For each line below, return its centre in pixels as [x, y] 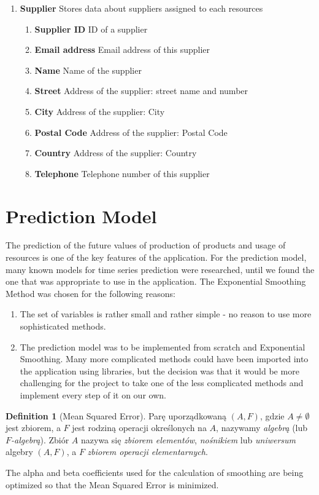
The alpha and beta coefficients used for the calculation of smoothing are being [155, 472]
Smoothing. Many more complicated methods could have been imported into [164, 359]
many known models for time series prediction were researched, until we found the [160, 269]
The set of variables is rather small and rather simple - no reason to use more [166, 314]
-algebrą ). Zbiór [40, 439]
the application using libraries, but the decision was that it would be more [159, 370]
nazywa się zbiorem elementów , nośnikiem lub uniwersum [188, 439]
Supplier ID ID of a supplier [91, 29]
